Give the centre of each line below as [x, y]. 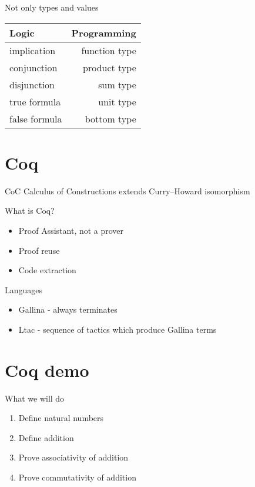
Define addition [46, 437]
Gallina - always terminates [68, 309]
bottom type [110, 118]
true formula [35, 101]
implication [33, 50]
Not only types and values [52, 7]
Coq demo [47, 370]
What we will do [35, 398]
